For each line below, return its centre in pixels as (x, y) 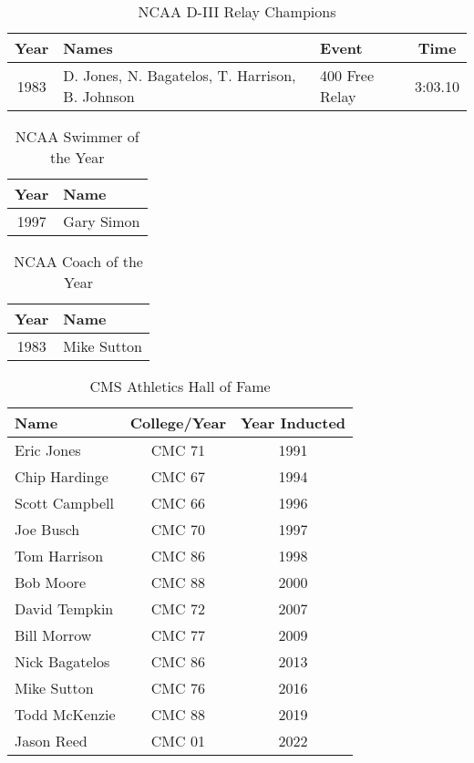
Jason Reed (51, 741)
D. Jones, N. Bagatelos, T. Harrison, (180, 75)
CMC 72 (178, 608)
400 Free (347, 75)
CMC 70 (178, 529)
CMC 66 (178, 503)
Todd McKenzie (65, 714)
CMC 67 (178, 476)
